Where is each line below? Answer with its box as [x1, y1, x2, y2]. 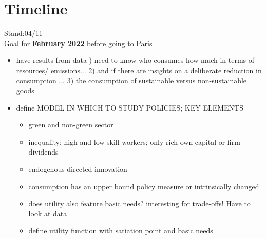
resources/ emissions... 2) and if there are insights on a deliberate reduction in [16, 64, 262, 75]
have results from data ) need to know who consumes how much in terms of [16, 55, 255, 66]
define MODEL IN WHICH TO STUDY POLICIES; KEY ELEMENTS [16, 102, 243, 113]
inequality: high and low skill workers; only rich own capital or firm [28, 136, 240, 147]
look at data [28, 208, 67, 219]
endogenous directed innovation [28, 164, 127, 175]
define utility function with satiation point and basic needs [28, 225, 213, 236]
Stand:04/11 [4, 28, 43, 38]
